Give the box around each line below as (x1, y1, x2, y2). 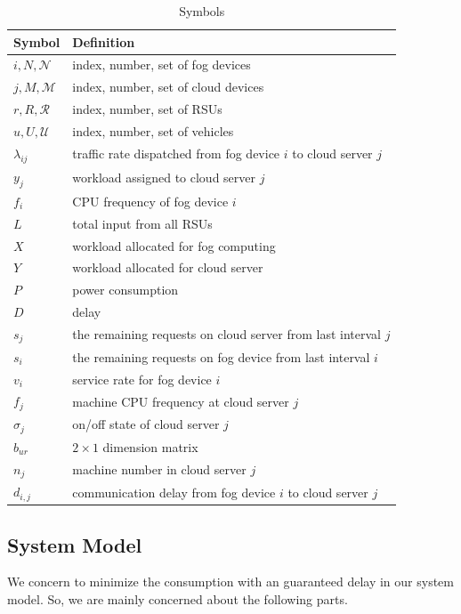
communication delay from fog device (72, 482, 276, 501)
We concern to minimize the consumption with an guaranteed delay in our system (7, 572, 454, 591)
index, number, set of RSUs (72, 100, 222, 118)
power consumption (72, 280, 179, 299)
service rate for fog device (72, 369, 212, 388)
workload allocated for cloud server (72, 258, 263, 277)
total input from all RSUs (72, 214, 213, 232)
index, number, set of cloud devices (72, 77, 264, 96)
